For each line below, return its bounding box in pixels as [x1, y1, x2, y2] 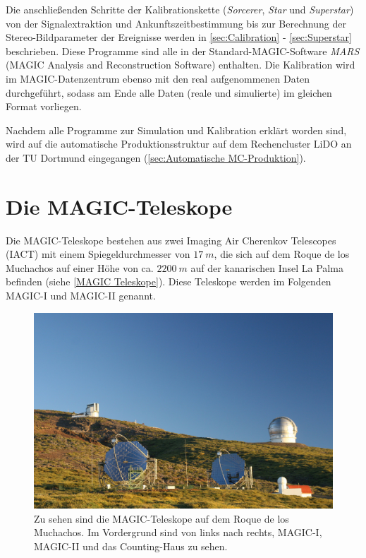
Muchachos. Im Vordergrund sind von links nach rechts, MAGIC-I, [34, 525, 322, 540]
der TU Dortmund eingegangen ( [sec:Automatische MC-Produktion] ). [6, 150, 306, 165]
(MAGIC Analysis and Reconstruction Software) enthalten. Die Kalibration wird [6, 57, 355, 72]
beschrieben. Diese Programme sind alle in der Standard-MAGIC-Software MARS [6, 43, 360, 58]
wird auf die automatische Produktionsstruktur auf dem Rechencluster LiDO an [6, 136, 352, 151]
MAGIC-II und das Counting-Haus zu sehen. [34, 538, 228, 553]
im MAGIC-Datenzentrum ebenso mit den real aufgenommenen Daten [6, 71, 310, 85]
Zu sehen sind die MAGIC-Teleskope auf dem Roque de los [34, 511, 289, 526]
